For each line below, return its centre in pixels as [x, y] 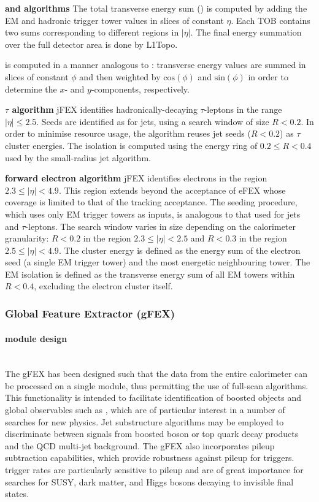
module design [36, 338]
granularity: [27, 238]
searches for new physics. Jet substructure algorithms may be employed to [144, 421]
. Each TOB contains [271, 20]
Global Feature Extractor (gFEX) [90, 313]
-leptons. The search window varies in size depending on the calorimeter [161, 226]
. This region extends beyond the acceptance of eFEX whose [172, 190]
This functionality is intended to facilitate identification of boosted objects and [153, 397]
